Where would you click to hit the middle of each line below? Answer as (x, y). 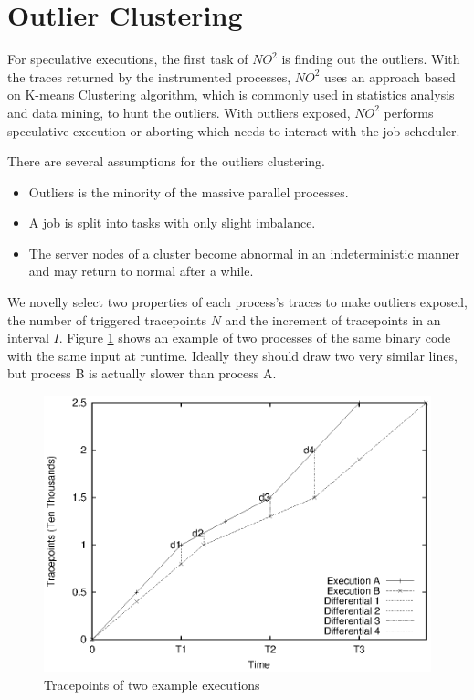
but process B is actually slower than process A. (142, 373)
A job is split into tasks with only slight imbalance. (172, 223)
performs (409, 112)
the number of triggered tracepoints (107, 319)
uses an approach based (390, 76)
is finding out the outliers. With (371, 59)
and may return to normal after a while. (141, 271)
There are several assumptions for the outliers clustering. (166, 161)
